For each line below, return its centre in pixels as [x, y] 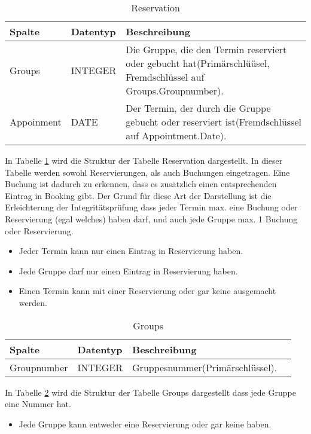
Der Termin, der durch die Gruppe [198, 108]
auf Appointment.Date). [176, 135]
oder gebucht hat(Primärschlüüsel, [198, 63]
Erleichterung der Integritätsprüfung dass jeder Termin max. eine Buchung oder [151, 207]
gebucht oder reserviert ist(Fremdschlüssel [214, 122]
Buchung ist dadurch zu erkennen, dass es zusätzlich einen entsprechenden [141, 184]
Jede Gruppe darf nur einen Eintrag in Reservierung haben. [128, 271]
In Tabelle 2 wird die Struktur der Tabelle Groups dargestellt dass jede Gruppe [150, 392]
